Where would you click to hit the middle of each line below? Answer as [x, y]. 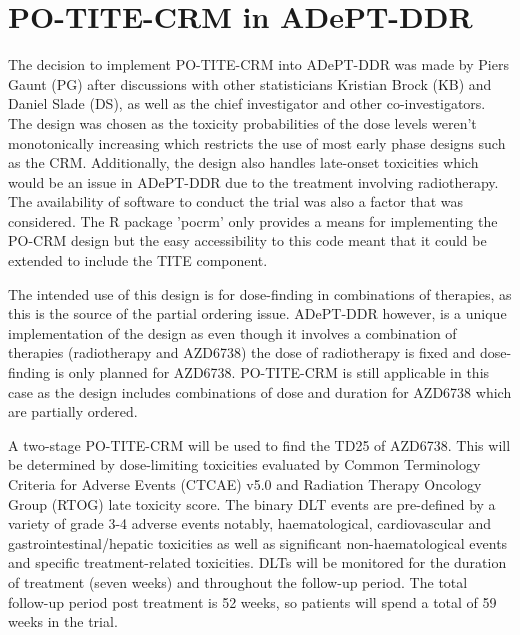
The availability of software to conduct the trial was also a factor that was [235, 201]
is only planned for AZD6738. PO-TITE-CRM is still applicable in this [272, 372]
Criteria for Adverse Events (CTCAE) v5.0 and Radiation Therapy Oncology [245, 484]
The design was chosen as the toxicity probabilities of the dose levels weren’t [242, 122]
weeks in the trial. [63, 621]
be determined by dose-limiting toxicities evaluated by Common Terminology [244, 464]
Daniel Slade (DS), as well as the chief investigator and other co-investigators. [247, 103]
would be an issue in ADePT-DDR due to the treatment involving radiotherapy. [253, 181]
